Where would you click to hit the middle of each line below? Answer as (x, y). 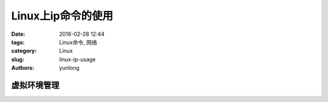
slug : (18, 59)
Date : (18, 34)
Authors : (23, 68)
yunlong (70, 68)
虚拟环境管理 (35, 85)
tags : (18, 42)
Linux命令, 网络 (78, 42)
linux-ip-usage (77, 59)
